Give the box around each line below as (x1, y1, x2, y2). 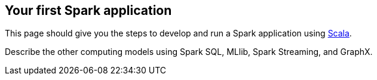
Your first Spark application (5, 3, 172, 18)
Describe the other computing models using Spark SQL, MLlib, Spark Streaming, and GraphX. (5, 47, 373, 57)
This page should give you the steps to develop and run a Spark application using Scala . (5, 28, 352, 39)
